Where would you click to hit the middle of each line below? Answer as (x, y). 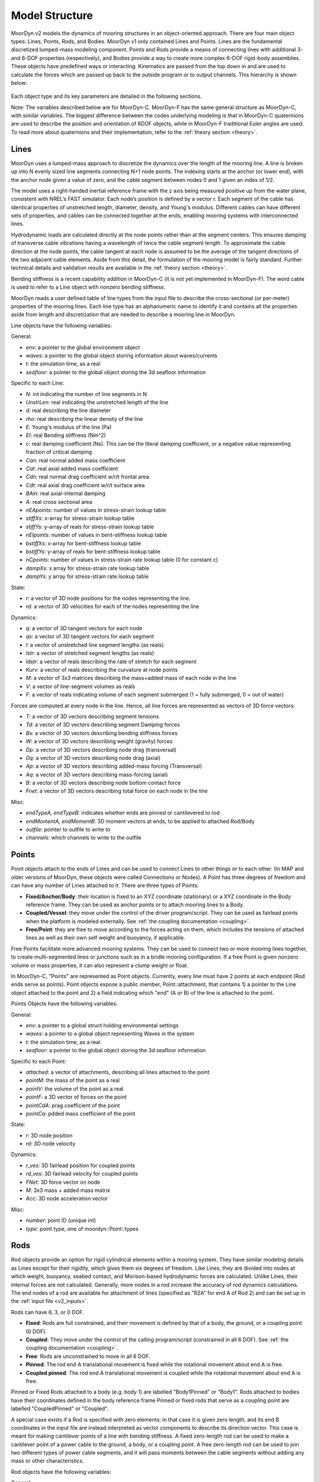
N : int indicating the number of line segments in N (87, 394)
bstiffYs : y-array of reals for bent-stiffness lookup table (93, 551)
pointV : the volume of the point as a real (75, 1088)
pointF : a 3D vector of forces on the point (76, 1097)
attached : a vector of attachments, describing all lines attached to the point (118, 1072)
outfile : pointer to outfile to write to (68, 829)
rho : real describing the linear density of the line (84, 419)
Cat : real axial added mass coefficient (72, 469)
